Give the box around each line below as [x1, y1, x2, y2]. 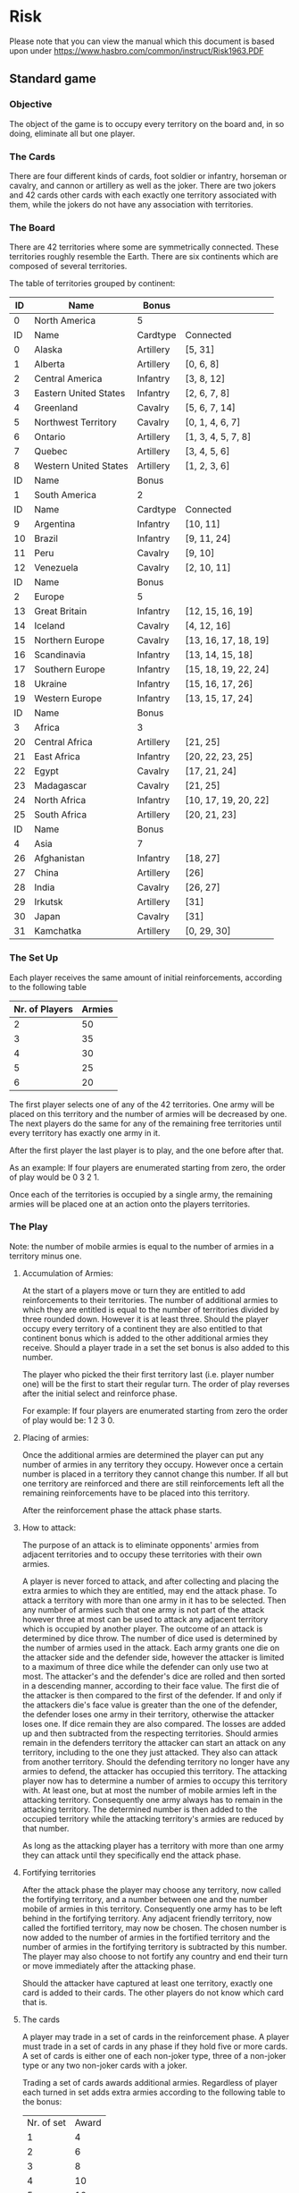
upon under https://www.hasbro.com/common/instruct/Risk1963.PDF [9, 45, 264, 55]
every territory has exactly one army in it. [9, 1127, 161, 1138]
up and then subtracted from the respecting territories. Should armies [21, 1728, 278, 1739]
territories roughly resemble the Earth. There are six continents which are [9, 251, 278, 262]
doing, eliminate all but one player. [9, 128, 136, 139]
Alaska [34, 343, 62, 356]
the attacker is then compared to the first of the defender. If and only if [21, 1689, 283, 1700]
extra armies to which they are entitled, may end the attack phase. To [21, 1585, 278, 1596]
